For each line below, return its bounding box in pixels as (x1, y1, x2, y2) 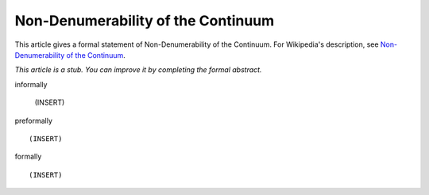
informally (14, 79, 48, 89)
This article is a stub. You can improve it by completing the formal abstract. (14, 65, 262, 75)
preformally (14, 116, 53, 125)
